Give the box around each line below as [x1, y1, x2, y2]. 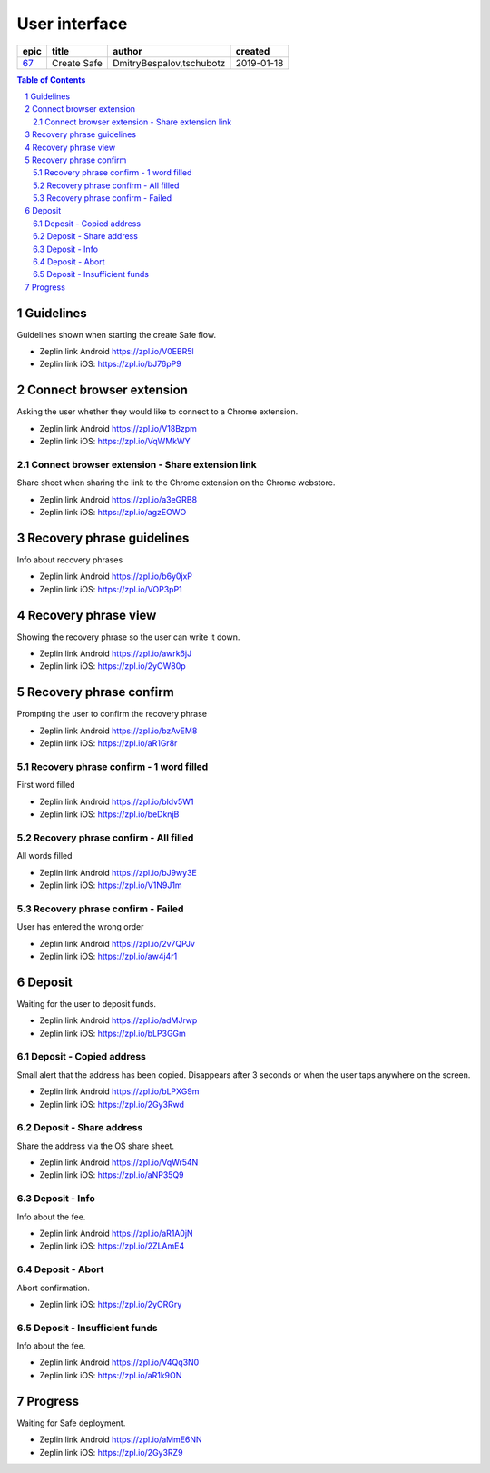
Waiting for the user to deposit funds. [16, 998, 156, 1009]
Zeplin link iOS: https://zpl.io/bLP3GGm [39, 1028, 186, 1039]
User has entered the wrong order [16, 921, 144, 932]
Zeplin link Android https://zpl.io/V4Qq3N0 [39, 1357, 200, 1368]
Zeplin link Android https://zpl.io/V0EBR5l [39, 346, 194, 357]
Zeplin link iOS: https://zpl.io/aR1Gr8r [39, 738, 178, 749]
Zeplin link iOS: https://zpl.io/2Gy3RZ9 [39, 1447, 183, 1458]
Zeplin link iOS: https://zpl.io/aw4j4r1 [39, 950, 178, 961]
